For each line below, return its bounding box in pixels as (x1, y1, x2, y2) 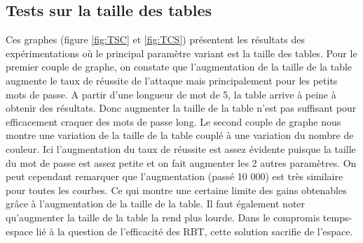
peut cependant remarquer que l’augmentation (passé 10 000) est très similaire (6, 169, 343, 184)
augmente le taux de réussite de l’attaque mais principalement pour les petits (6, 73, 338, 87)
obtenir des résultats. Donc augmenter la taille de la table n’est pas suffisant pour (6, 101, 357, 115)
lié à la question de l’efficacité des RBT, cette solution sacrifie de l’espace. (36, 223, 353, 238)
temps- (322, 209, 352, 224)
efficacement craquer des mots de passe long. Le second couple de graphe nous (6, 114, 341, 128)
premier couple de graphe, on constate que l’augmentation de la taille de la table (6, 59, 352, 74)
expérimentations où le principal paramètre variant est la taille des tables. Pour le (6, 45, 357, 60)
